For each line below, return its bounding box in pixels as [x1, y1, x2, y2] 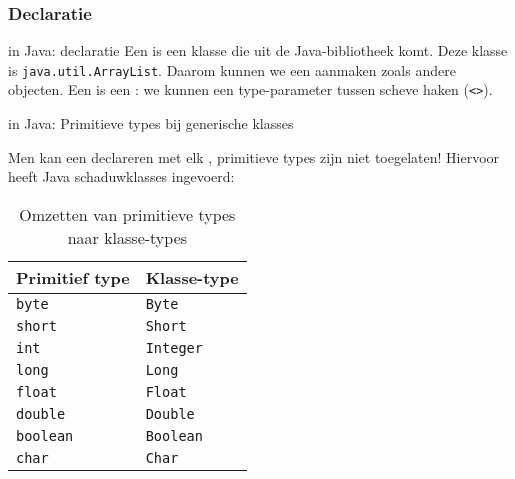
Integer [145, 339, 203, 356]
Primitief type [16, 265, 130, 289]
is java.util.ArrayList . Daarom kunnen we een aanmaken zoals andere [8, 59, 456, 80]
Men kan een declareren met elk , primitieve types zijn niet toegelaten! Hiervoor [8, 146, 500, 167]
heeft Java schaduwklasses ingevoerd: [8, 166, 235, 187]
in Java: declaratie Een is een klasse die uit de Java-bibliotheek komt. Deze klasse [8, 40, 508, 61]
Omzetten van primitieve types [19, 202, 236, 226]
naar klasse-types [67, 225, 188, 249]
